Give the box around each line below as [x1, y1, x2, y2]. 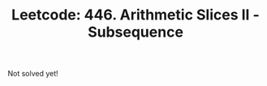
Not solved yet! [7, 69, 58, 79]
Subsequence [87, 23, 184, 41]
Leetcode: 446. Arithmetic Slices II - [11, 6, 261, 24]
